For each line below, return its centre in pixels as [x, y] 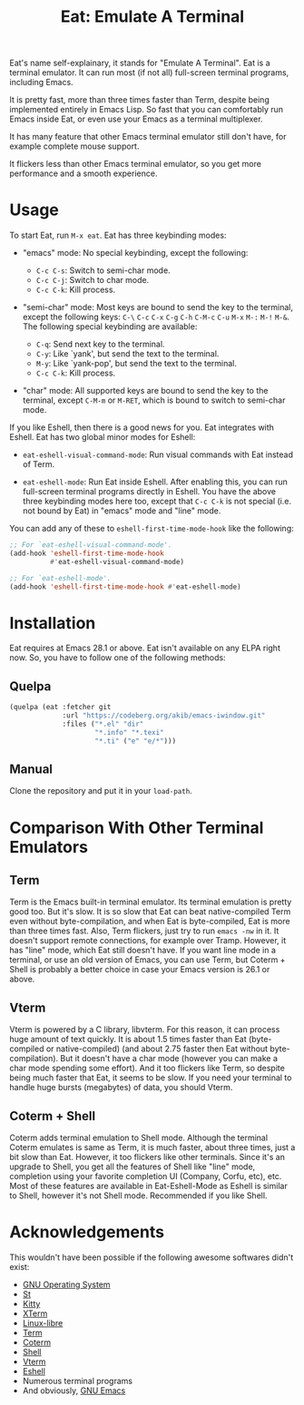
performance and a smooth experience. [83, 173]
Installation [53, 623]
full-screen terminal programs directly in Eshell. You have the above [149, 492]
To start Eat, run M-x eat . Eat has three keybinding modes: [118, 235]
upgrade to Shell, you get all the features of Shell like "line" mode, [132, 1166]
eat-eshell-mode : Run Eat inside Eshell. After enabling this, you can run [155, 482]
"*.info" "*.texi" [130, 732]
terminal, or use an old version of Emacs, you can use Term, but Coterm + [147, 960]
